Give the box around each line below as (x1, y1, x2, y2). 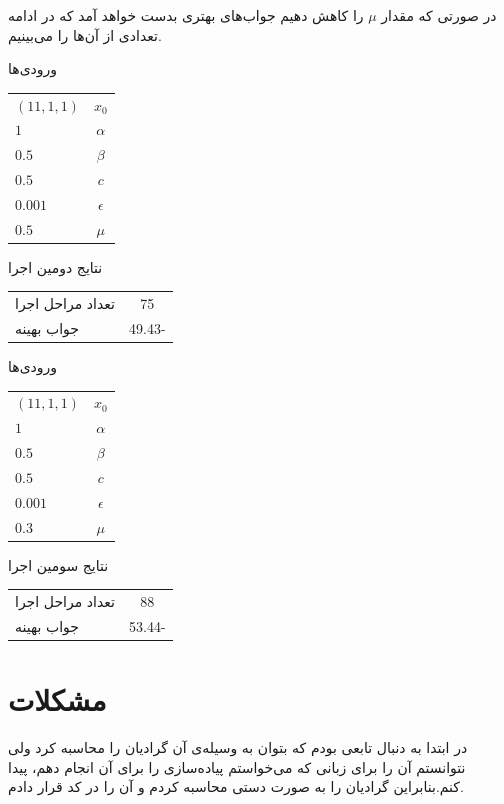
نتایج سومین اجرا (8, 554, 109, 575)
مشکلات (8, 679, 107, 720)
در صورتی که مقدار (381, 5, 497, 25)
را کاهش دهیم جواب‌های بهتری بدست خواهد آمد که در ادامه (8, 5, 364, 25)
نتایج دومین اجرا (8, 256, 103, 277)
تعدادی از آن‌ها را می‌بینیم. (8, 24, 162, 45)
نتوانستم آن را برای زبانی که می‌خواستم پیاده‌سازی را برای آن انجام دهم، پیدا (8, 756, 466, 777)
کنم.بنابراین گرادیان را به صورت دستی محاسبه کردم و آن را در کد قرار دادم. (8, 776, 464, 797)
